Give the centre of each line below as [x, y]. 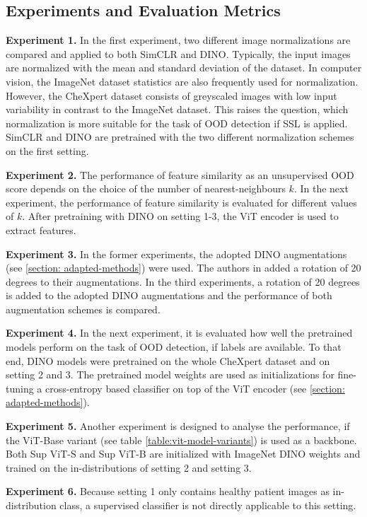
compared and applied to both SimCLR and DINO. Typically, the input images [178, 53]
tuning [20, 388]
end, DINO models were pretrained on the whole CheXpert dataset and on [168, 360]
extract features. [41, 230]
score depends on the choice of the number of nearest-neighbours [146, 188]
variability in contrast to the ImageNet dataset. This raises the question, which [177, 109]
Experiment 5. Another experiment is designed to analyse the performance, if [178, 426]
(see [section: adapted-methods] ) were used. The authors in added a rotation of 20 [183, 268]
